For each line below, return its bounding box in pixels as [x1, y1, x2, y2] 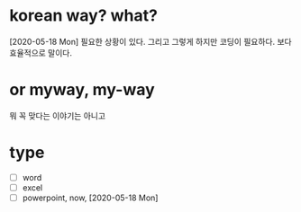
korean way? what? [9, 5, 158, 26]
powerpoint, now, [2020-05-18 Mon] [22, 192, 159, 203]
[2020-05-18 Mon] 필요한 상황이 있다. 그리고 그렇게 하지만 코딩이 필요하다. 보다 [9, 36, 292, 47]
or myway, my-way [9, 80, 155, 100]
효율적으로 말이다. [9, 47, 73, 58]
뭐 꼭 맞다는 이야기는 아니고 [9, 110, 106, 121]
